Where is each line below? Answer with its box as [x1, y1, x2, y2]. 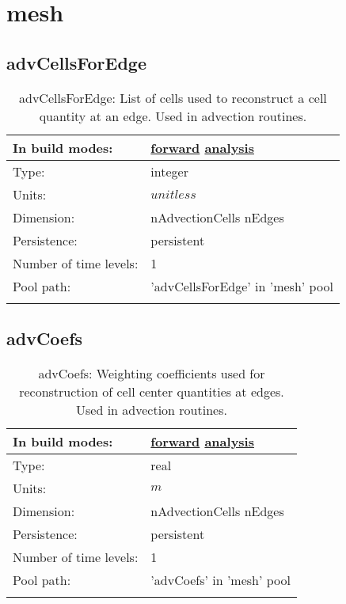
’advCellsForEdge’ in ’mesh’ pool [150, 276, 333, 295]
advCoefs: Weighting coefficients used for [38, 363, 265, 382]
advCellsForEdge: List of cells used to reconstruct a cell [19, 88, 327, 107]
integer [150, 161, 188, 180]
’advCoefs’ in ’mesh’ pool [150, 570, 291, 589]
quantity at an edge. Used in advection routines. [39, 106, 307, 125]
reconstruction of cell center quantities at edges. [19, 382, 284, 401]
